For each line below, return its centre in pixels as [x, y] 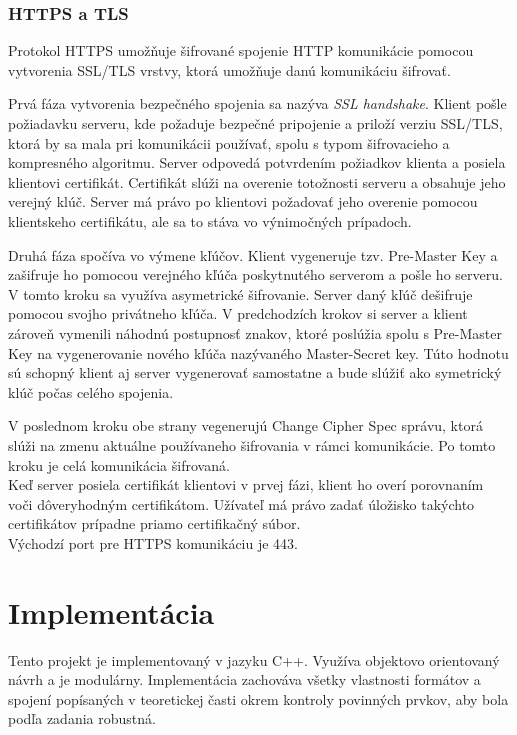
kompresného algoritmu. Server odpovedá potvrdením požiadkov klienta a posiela [257, 162]
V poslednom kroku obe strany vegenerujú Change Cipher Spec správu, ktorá [245, 425]
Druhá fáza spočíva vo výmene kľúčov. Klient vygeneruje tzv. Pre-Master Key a [253, 254]
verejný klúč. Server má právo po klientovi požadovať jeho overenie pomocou [243, 201]
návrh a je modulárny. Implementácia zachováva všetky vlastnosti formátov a [244, 679]
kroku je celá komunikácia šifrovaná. [119, 464]
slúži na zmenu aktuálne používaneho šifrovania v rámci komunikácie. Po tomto [252, 444]
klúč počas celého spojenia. [91, 391]
